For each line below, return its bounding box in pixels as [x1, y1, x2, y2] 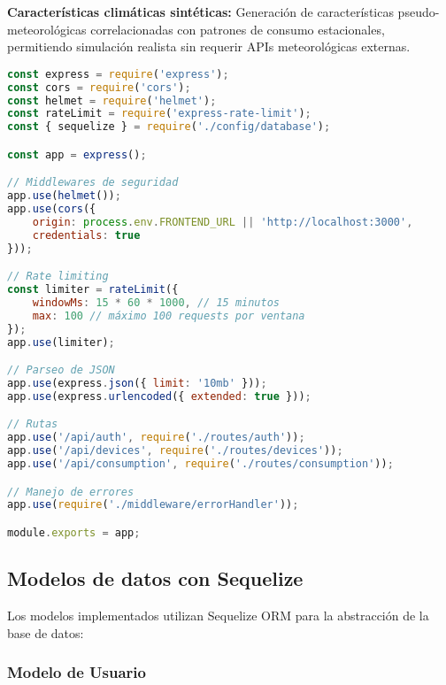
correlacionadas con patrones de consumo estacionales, [90, 19, 385, 38]
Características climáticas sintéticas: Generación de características [7, 3, 394, 20]
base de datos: [7, 623, 84, 642]
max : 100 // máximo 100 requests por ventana [32, 309, 305, 322]
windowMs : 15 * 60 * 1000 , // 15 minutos [32, 296, 281, 309]
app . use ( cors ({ [7, 203, 96, 216]
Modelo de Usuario [7, 661, 146, 683]
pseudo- [397, 3, 440, 20]
